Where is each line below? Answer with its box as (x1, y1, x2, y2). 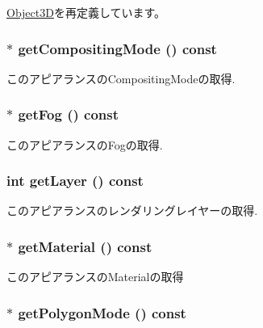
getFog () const (18, 104, 119, 124)
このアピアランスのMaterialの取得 (6, 268, 184, 285)
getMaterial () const (18, 236, 152, 256)
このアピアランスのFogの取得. (6, 136, 163, 153)
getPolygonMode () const (18, 302, 186, 322)
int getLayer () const (6, 170, 144, 191)
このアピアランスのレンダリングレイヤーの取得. (6, 202, 258, 219)
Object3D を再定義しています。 (6, 4, 166, 20)
